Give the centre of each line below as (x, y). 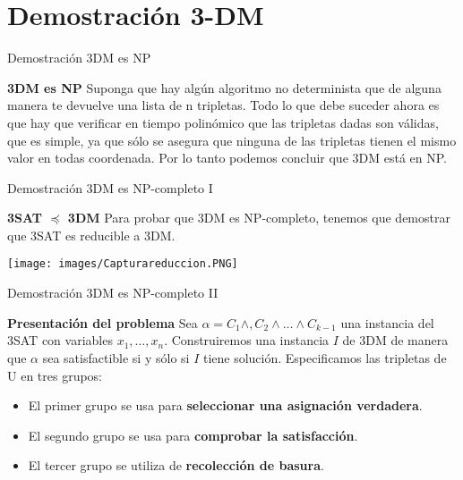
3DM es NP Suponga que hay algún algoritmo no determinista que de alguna (224, 87)
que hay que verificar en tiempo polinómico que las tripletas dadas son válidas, (223, 122)
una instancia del (387, 322)
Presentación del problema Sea (103, 322)
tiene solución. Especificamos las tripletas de (325, 357)
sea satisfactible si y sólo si (116, 357)
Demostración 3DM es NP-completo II (113, 293)
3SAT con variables (60, 340)
